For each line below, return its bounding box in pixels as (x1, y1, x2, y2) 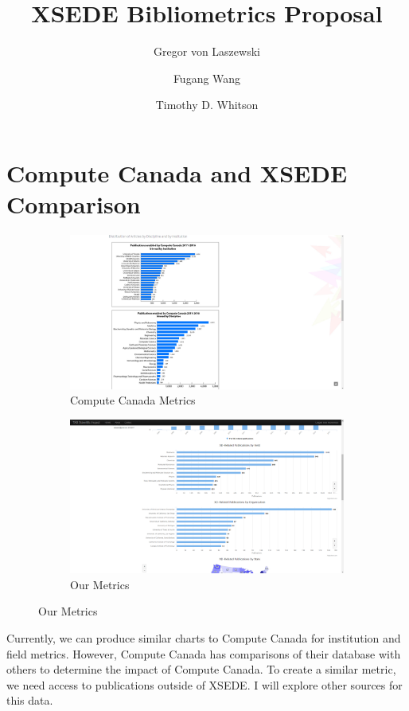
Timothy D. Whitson (155, 96, 259, 113)
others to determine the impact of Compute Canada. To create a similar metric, (6, 661, 396, 678)
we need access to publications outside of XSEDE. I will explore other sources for (6, 676, 403, 693)
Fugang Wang (173, 69, 241, 86)
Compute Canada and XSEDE (6, 156, 348, 189)
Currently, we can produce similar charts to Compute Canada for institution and (6, 630, 401, 646)
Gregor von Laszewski (154, 43, 260, 60)
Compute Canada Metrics (70, 392, 196, 408)
